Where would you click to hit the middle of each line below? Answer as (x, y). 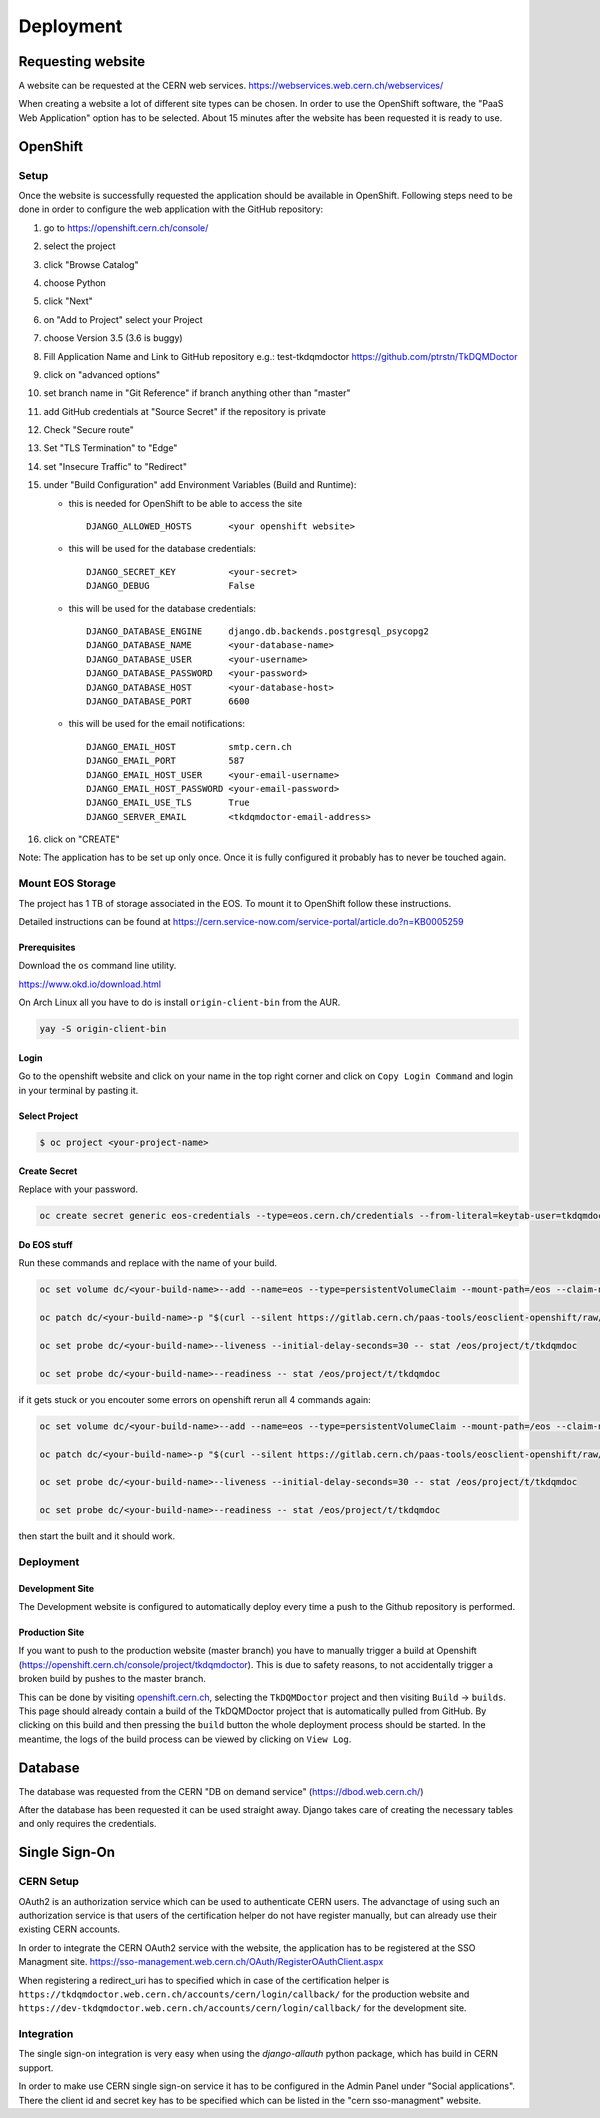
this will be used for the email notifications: (156, 724)
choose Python (75, 282)
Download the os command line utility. (97, 966)
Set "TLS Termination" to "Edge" (110, 448)
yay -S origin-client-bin (103, 1029)
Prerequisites (47, 947)
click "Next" (68, 301)
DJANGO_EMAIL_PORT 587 (165, 761)
